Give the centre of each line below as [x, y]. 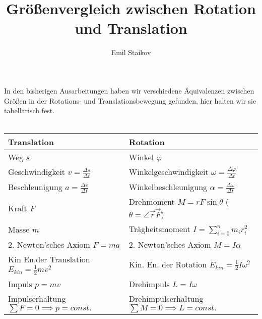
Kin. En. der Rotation [168, 264]
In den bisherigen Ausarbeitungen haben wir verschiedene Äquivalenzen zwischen [129, 90]
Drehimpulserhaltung [166, 298]
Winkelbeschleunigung [168, 187]
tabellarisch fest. [29, 110]
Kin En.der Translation [49, 259]
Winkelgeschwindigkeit [169, 172]
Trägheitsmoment [159, 229]
